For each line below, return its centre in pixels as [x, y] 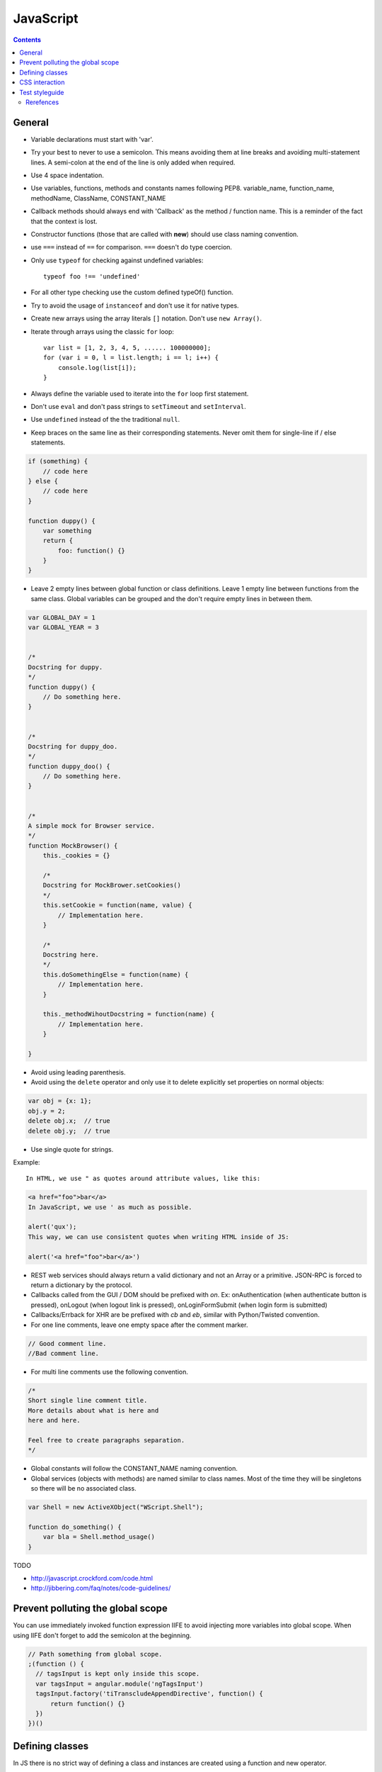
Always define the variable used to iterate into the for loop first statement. [140, 393]
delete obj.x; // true [69, 1121]
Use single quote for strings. [72, 1149]
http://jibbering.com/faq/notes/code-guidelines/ [101, 1588]
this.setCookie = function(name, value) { [117, 905]
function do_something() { [75, 1527]
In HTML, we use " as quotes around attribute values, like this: [143, 1179]
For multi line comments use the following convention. [110, 1372]
